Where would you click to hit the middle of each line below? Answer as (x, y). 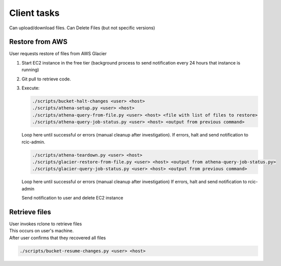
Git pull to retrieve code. (47, 79)
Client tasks (34, 13)
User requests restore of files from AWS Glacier (58, 54)
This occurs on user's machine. (42, 231)
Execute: (31, 88)
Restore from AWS (38, 42)
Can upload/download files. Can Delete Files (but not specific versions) (82, 28)
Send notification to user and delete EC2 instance (73, 198)
